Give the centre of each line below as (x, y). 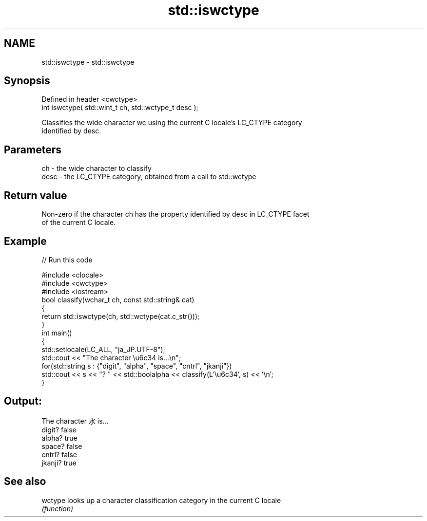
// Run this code (67, 260)
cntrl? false (59, 454)
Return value (36, 195)
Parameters (33, 149)
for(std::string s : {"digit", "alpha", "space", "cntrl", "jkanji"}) (137, 366)
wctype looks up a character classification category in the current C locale (161, 500)
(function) (58, 508)
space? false (62, 446)
